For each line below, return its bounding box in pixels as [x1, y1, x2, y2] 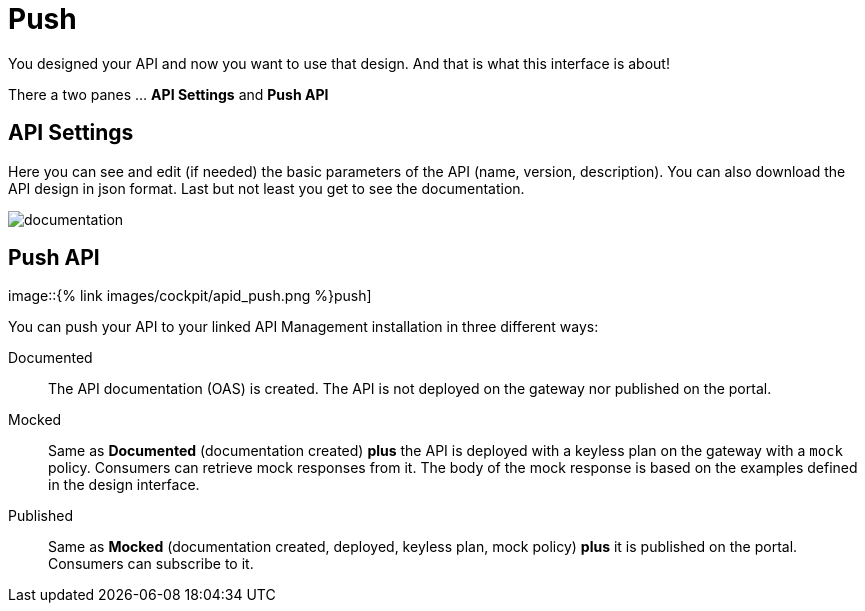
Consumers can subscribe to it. [48, 555, 254, 573]
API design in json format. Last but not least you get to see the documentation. [8, 179, 525, 197]
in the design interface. [48, 476, 200, 494]
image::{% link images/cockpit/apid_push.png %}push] [8, 287, 372, 305]
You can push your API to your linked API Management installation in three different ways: [8, 318, 599, 336]
